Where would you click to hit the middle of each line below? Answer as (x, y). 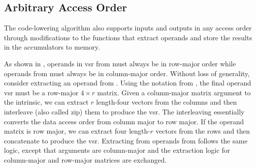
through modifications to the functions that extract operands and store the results (128, 37)
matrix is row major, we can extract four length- (77, 131)
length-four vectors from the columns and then (167, 102)
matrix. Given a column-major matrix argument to (174, 92)
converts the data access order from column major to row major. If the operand (124, 121)
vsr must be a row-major (41, 92)
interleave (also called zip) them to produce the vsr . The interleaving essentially (124, 111)
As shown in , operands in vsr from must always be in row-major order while (120, 63)
